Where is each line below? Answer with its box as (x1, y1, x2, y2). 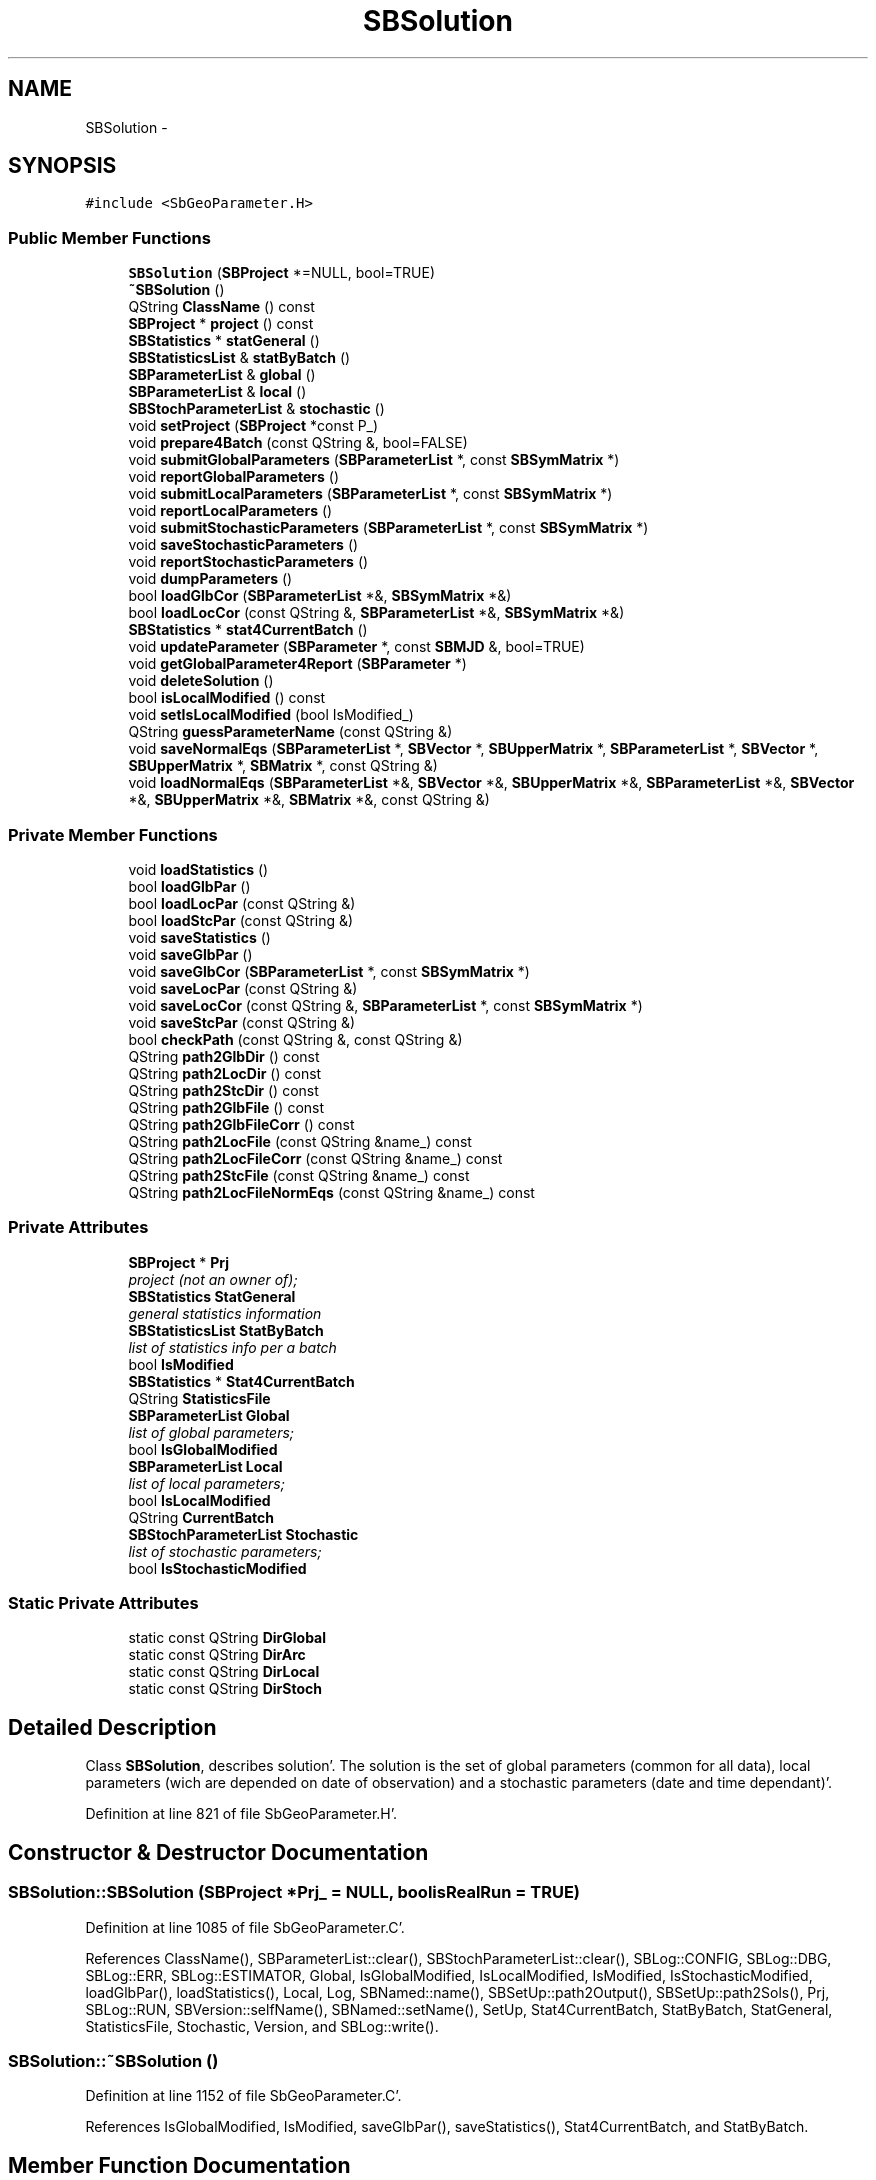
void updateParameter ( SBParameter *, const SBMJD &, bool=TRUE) (128, 638, 585, 656)
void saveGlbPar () (128, 945, 253, 963)
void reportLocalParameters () (128, 502, 333, 520)
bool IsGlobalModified (128, 1440, 278, 1458)
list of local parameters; (128, 1474, 285, 1492)
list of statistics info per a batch (128, 1338, 337, 1356)
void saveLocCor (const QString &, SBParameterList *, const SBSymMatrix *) (128, 996, 643, 1014)
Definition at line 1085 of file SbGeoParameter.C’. (85, 1918, 405, 1936)
